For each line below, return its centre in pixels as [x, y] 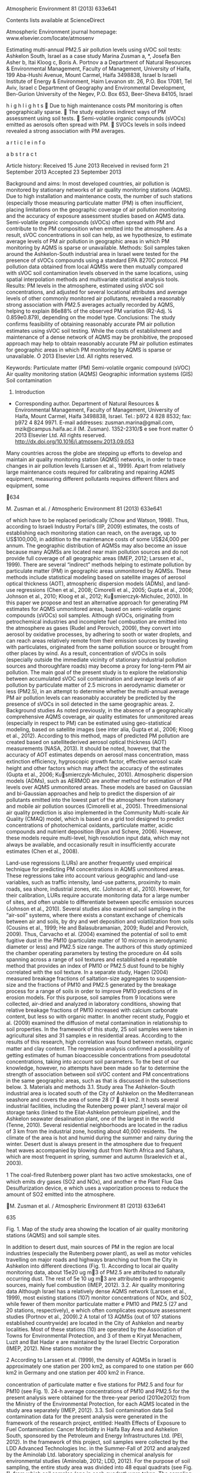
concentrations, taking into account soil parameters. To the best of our [93, 1062]
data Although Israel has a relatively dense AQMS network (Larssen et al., [96, 1291]
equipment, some [28, 485]
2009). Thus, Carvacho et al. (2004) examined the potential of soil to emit [97, 934]
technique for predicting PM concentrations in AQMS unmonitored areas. [96, 869]
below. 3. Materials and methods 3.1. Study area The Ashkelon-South [91, 1087]
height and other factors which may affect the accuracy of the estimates [95, 768]
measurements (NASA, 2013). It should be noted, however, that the [88, 748]
